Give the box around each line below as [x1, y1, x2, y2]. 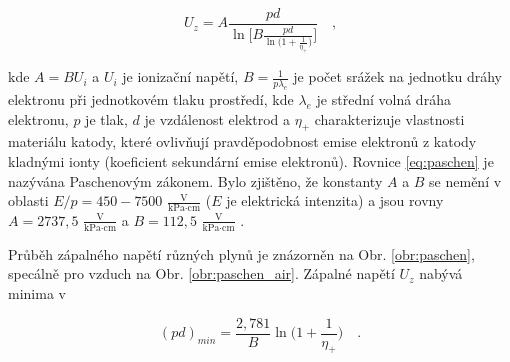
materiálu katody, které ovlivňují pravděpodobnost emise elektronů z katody [8, 131, 477, 152]
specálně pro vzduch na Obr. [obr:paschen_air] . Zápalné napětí [8, 263, 395, 284]
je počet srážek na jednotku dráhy [293, 66, 502, 87]
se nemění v [429, 170, 502, 191]
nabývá [419, 263, 463, 284]
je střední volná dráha [316, 88, 451, 109]
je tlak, [85, 108, 128, 129]
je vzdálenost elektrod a [144, 108, 291, 129]
